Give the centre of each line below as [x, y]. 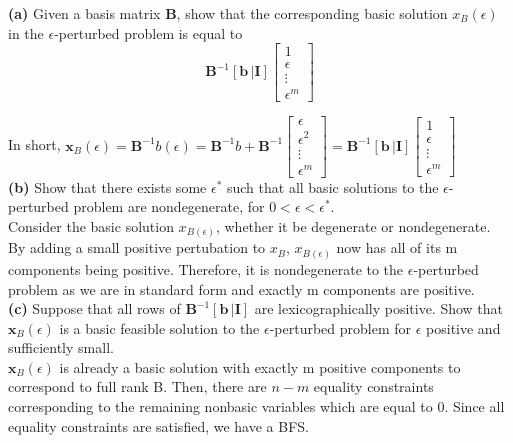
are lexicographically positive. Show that [379, 308]
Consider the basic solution [91, 225]
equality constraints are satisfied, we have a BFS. [158, 425]
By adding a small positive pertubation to [137, 247]
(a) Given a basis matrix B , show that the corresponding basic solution [228, 13]
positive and [463, 327]
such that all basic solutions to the [332, 186]
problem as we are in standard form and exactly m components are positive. [241, 288]
